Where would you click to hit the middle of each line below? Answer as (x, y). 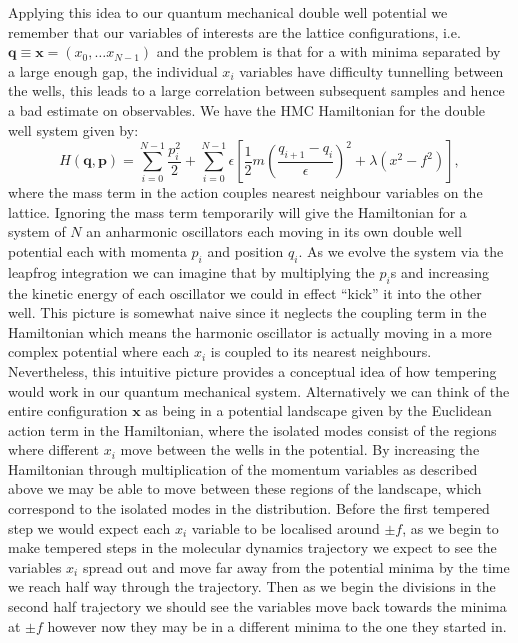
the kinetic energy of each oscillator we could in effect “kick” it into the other (245, 292)
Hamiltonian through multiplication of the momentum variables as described (243, 468)
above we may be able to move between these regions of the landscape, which (245, 488)
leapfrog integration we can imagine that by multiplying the (191, 271)
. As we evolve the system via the (401, 250)
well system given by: (73, 129)
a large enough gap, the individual (113, 70)
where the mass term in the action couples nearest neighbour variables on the (245, 192)
